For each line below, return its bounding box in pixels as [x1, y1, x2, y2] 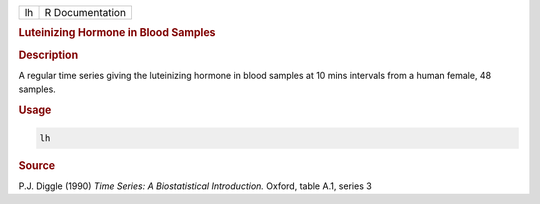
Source [18, 158, 56, 172]
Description [18, 48, 79, 62]
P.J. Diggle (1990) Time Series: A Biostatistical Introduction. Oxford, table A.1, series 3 [18, 180, 372, 192]
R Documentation [44, 6, 127, 19]
